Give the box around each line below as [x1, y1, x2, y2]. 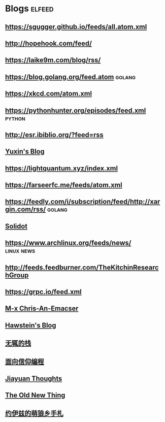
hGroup [5, 271, 29, 279]
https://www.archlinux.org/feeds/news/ [5, 239, 132, 247]
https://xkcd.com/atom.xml [5, 90, 92, 98]
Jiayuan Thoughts [5, 375, 63, 383]
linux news [5, 247, 35, 255]
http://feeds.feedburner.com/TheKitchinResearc [5, 263, 159, 271]
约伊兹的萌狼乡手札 [5, 409, 64, 418]
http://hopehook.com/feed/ [5, 39, 92, 47]
